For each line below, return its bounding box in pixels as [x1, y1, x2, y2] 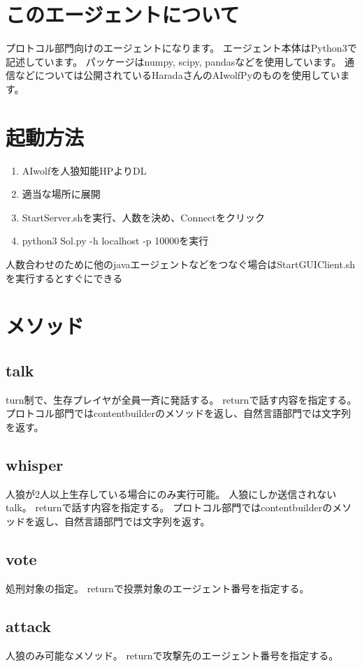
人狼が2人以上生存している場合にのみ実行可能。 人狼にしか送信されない [6, 486, 337, 501]
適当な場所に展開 [22, 186, 101, 201]
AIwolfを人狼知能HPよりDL [22, 163, 147, 177]
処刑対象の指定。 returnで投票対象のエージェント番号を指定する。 [6, 580, 310, 595]
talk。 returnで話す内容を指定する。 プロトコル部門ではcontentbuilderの [6, 500, 333, 515]
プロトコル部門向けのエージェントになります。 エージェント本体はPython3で [6, 41, 357, 55]
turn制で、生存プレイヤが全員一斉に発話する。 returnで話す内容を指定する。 [6, 392, 357, 406]
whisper [6, 453, 64, 475]
